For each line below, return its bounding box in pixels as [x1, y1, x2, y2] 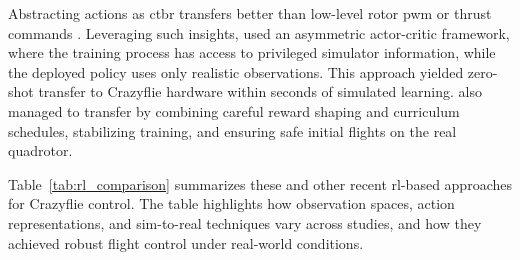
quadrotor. [8, 140, 73, 161]
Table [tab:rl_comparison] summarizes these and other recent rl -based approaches [8, 173, 512, 194]
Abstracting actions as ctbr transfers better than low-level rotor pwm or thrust [8, 3, 492, 23]
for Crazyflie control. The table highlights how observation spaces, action [8, 193, 455, 214]
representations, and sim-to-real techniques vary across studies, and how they [8, 212, 482, 233]
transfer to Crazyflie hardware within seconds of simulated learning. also [38, 81, 482, 102]
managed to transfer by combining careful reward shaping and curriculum [8, 100, 460, 121]
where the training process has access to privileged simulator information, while [8, 42, 496, 63]
